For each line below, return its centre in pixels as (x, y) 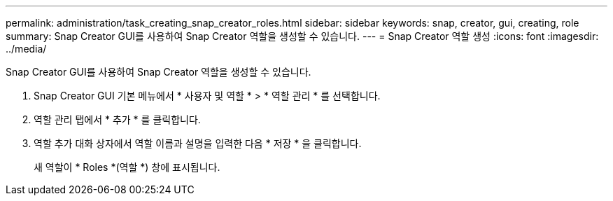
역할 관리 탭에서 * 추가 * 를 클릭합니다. (117, 119)
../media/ (26, 49)
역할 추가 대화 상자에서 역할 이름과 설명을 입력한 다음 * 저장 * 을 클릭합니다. (198, 143)
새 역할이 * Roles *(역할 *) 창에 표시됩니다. (127, 167)
